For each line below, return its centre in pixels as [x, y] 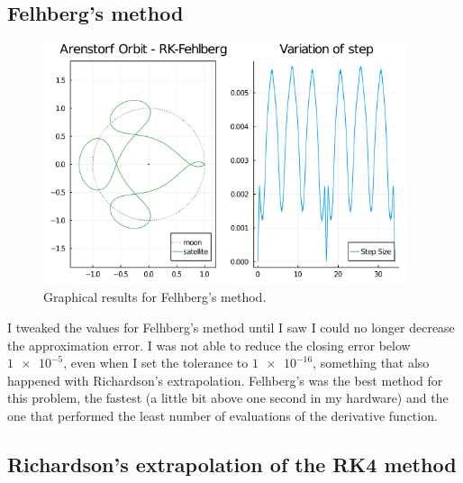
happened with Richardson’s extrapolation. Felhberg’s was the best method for [225, 380]
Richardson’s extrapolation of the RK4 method [232, 464]
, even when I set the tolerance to [156, 363]
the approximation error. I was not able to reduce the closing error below [209, 345]
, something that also [371, 363]
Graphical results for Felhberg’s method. [155, 297]
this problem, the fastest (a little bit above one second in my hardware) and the [228, 398]
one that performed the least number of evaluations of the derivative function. [222, 415]
